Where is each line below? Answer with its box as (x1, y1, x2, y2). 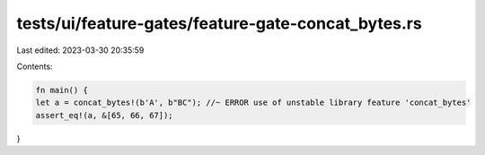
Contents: (16, 61, 53, 72)
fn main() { (35, 85, 89, 95)
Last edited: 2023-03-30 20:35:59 (16, 45, 145, 56)
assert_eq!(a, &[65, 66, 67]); (35, 110, 174, 120)
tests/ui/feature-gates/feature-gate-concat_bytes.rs (16, 13, 422, 33)
